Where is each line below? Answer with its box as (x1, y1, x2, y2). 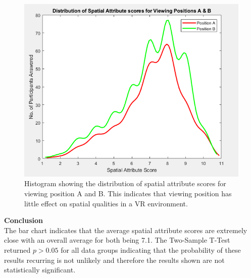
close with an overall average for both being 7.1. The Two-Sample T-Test (4, 235, 230, 245)
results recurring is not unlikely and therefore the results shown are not (4, 254, 225, 265)
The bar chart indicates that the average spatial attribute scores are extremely (4, 225, 247, 235)
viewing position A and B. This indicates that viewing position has (24, 188, 232, 198)
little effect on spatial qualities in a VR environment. (24, 198, 188, 208)
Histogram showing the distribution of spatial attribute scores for (24, 178, 226, 189)
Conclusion (4, 215, 43, 226)
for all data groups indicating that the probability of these (61, 244, 241, 255)
